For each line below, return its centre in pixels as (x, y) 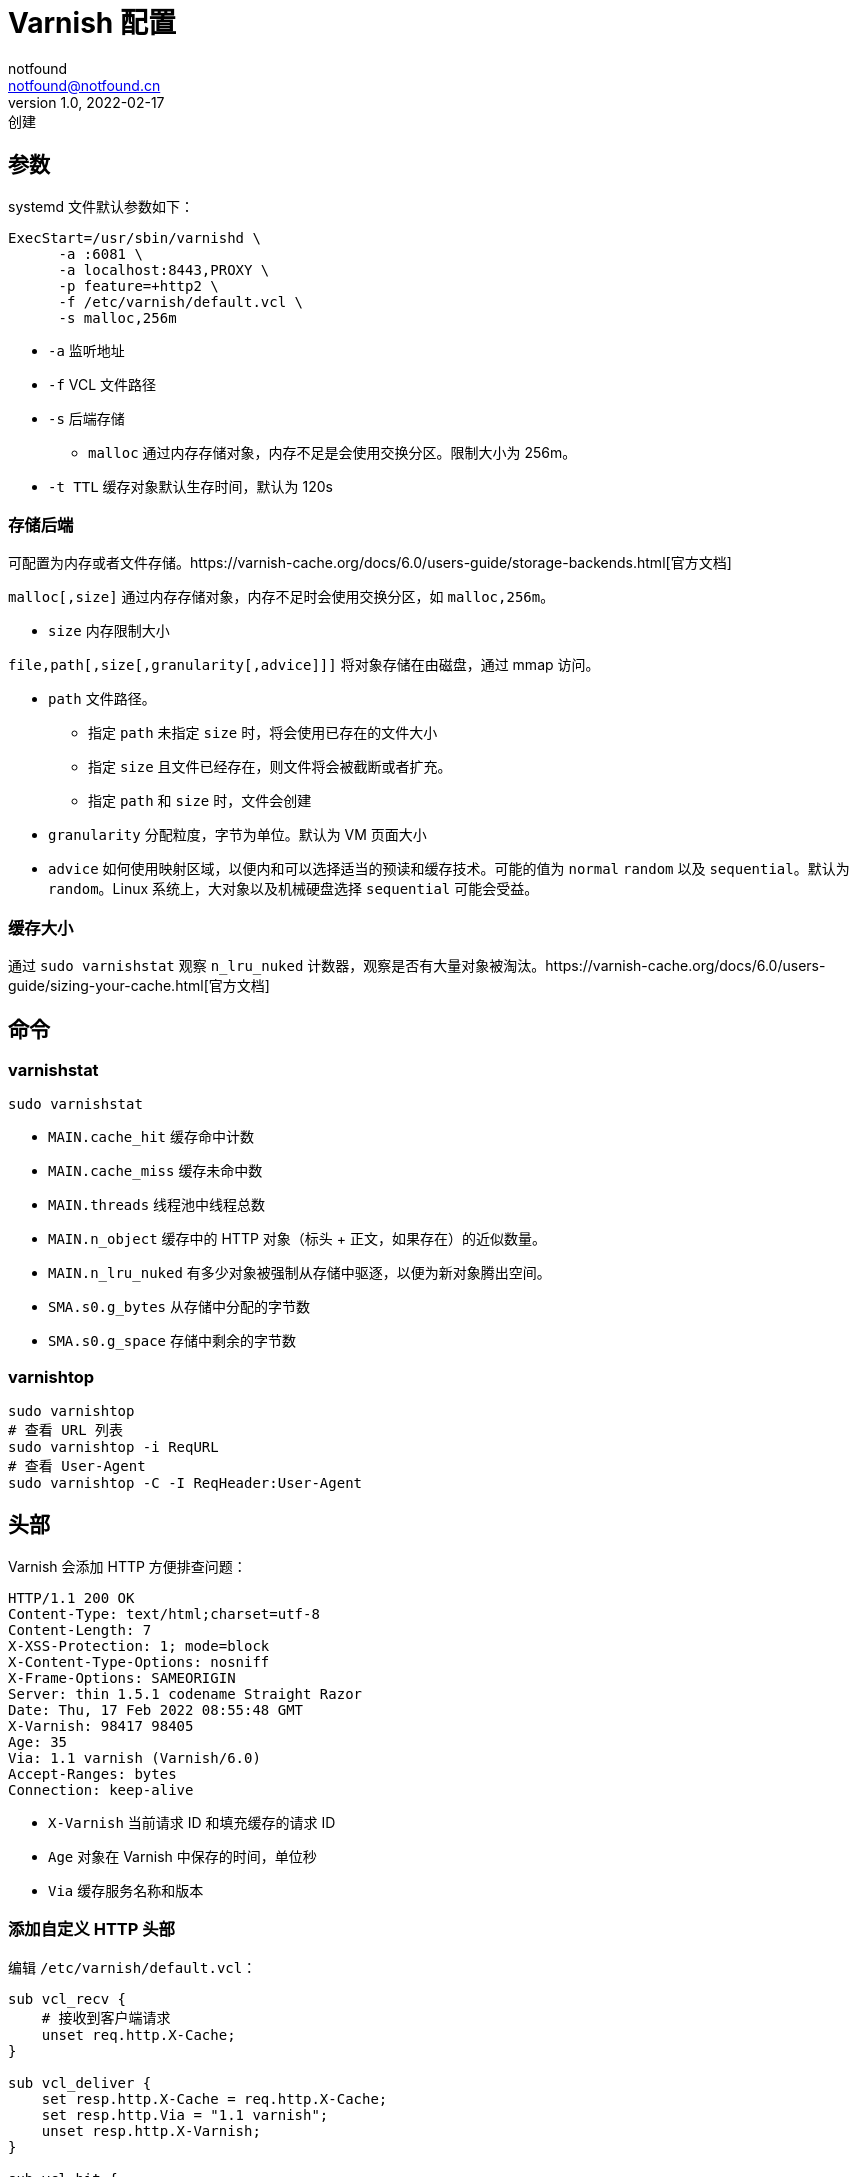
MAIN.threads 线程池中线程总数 (157, 1205)
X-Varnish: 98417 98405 (101, 1725)
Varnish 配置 (92, 23)
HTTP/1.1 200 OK (71, 1597)
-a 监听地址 (86, 350)
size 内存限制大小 (109, 631)
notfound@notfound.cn (84, 85)
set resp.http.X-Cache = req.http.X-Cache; (214, 2098)
